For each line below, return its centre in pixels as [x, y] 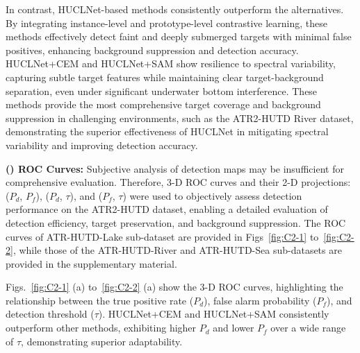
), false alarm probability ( [260, 300]
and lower [234, 328]
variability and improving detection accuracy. [102, 145]
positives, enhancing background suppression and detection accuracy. [152, 50]
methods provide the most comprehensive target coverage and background [163, 104]
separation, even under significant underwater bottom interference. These [162, 91]
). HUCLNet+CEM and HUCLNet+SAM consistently [214, 314]
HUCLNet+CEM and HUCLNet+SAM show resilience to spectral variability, [171, 63]
